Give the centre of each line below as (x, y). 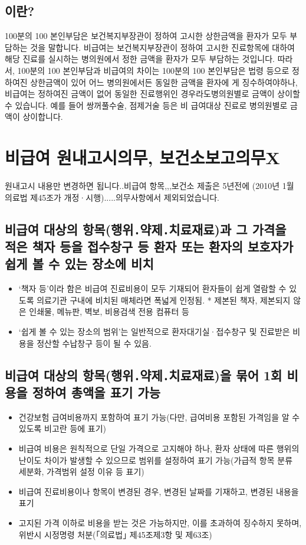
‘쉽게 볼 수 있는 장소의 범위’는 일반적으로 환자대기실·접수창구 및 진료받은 (154, 332)
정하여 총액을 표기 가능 (96, 392)
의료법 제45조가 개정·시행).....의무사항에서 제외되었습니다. (112, 197)
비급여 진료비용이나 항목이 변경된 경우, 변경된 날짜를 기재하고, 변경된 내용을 (159, 491)
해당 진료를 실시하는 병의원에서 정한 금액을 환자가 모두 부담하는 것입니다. (140, 59)
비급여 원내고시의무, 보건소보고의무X (142, 157)
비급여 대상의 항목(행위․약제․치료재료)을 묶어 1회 (144, 375)
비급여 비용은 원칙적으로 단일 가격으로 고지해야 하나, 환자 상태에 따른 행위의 (159, 448)
